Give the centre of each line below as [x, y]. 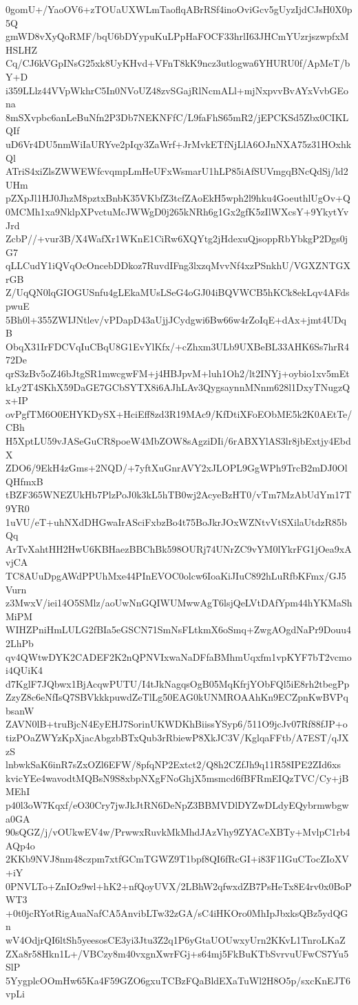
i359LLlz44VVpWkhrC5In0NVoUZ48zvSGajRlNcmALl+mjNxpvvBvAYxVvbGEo [177, 90]
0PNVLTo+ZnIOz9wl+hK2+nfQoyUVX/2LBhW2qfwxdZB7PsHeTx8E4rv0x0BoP [179, 886]
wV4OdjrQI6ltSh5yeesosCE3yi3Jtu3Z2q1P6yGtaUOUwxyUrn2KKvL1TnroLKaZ [176, 939]
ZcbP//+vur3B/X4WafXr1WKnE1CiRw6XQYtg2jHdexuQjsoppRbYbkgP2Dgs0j [177, 239]
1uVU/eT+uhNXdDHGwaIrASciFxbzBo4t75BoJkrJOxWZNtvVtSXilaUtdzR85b [176, 521]
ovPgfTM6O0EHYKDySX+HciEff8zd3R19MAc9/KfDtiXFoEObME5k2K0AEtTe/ [179, 413]
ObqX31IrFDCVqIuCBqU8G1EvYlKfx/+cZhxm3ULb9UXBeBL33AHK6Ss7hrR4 [178, 346]
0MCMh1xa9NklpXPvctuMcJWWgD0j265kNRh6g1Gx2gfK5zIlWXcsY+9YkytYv [177, 211]
